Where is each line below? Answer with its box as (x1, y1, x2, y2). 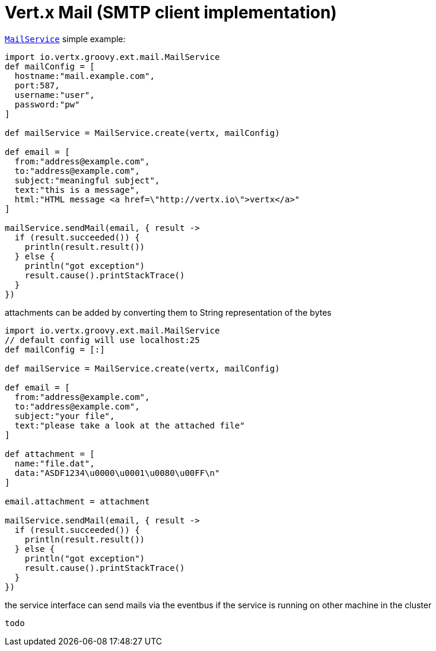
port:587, (14, 80, 60, 90)
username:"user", (14, 90, 95, 100)
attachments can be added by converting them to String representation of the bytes (5, 307, 332, 317)
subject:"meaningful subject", (14, 175, 160, 185)
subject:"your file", (14, 411, 115, 421)
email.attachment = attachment (5, 496, 150, 506)
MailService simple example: (5, 33, 126, 44)
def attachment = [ (5, 449, 95, 459)
